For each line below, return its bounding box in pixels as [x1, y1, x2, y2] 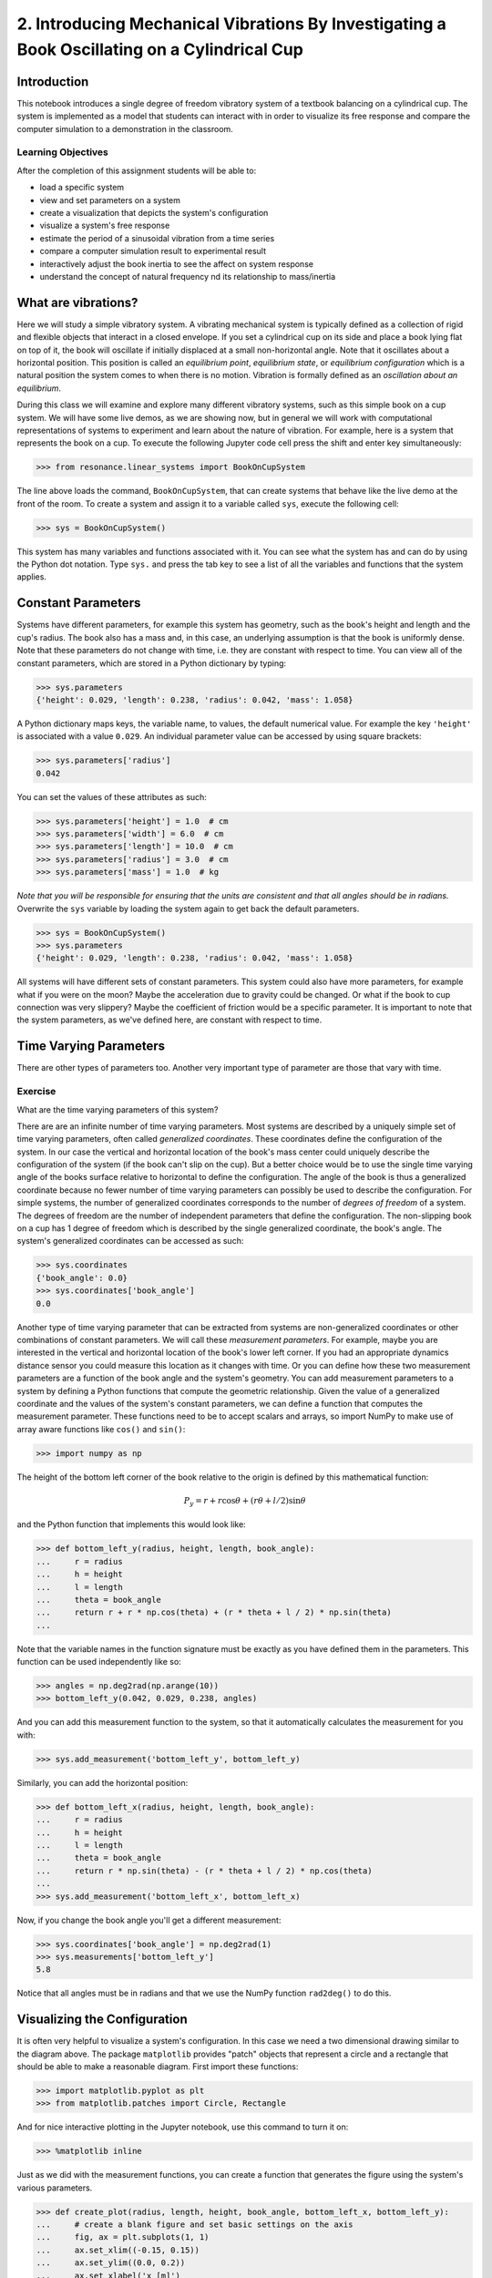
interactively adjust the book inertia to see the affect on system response [39, 258, 314, 269]
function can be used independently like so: [16, 1657, 181, 1667]
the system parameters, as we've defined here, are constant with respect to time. [16, 1014, 323, 1025]
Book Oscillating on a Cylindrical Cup [16, 39, 304, 59]
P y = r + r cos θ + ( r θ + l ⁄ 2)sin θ [183, 1495, 306, 1508]
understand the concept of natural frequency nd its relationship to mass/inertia [39, 271, 336, 282]
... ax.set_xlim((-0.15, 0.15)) [36, 2244, 200, 2255]
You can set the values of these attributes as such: [16, 791, 207, 802]
